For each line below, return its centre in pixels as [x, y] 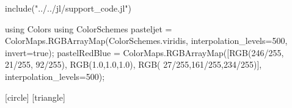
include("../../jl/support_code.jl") [68, 8]
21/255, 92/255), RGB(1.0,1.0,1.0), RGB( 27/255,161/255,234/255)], [133, 64]
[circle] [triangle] [35, 97]
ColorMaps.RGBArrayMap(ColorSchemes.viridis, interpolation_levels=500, [146, 41]
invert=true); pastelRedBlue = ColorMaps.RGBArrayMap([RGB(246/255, [144, 52]
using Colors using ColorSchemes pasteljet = [89, 28]
